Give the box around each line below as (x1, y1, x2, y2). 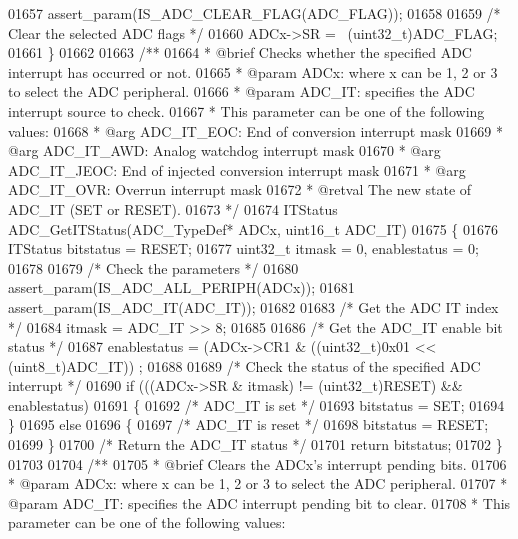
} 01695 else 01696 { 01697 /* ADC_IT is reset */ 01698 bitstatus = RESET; (8, 414, 489, 435)
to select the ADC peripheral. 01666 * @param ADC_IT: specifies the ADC (8, 81, 475, 102)
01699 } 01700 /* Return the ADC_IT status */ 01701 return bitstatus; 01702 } (8, 434, 503, 455)
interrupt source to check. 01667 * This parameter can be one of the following (8, 100, 485, 121)
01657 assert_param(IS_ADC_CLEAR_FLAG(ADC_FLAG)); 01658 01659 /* (8, 3, 501, 23)
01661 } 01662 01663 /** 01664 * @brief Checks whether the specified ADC (8, 42, 472, 63)
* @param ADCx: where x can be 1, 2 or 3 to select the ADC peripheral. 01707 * (8, 473, 508, 494)
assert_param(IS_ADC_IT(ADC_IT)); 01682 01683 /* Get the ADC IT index (8, 296, 499, 317)
